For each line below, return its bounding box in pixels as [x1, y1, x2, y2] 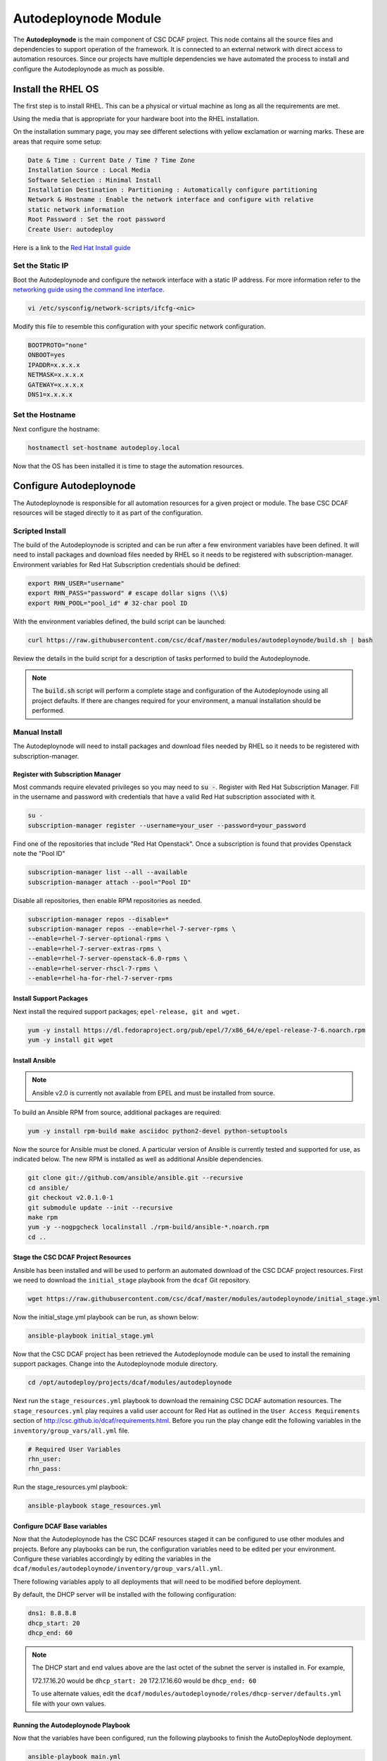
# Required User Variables [27, 1445, 121, 1453]
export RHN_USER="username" [27, 579, 125, 587]
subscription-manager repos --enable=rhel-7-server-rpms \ [27, 925, 236, 933]
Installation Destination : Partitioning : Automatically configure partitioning [27, 185, 318, 194]
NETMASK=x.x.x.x [27, 371, 84, 379]
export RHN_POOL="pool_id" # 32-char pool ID [27, 599, 188, 607]
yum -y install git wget [27, 1036, 114, 1044]
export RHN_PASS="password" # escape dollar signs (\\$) [27, 589, 229, 597]
